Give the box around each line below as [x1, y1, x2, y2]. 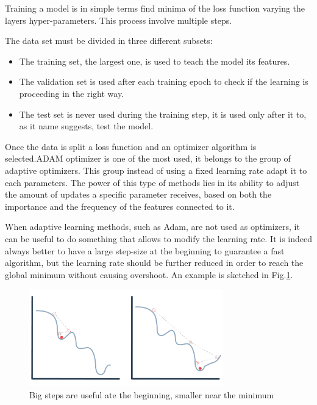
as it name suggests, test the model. [19, 120, 154, 132]
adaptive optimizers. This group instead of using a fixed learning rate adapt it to [5, 163, 307, 176]
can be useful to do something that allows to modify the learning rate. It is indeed [5, 232, 312, 245]
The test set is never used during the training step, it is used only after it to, [19, 107, 307, 120]
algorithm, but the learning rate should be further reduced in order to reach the [5, 256, 304, 269]
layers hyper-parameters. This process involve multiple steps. [5, 13, 232, 26]
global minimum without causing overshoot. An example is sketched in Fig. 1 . [5, 268, 293, 281]
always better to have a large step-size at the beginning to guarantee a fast [5, 244, 285, 257]
